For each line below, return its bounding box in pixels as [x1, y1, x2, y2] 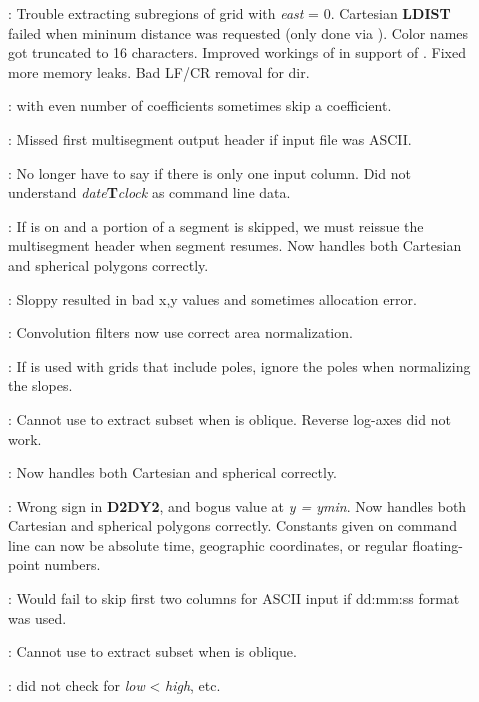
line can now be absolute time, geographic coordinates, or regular [8, 534, 408, 555]
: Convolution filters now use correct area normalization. [8, 322, 353, 343]
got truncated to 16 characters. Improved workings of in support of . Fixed [8, 42, 467, 63]
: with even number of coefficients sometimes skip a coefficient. [8, 95, 392, 116]
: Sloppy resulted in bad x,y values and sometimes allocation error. [8, 288, 417, 309]
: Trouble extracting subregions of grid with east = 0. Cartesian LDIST [8, 3, 451, 23]
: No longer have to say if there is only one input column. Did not [8, 162, 411, 183]
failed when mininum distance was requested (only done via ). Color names [8, 22, 469, 43]
